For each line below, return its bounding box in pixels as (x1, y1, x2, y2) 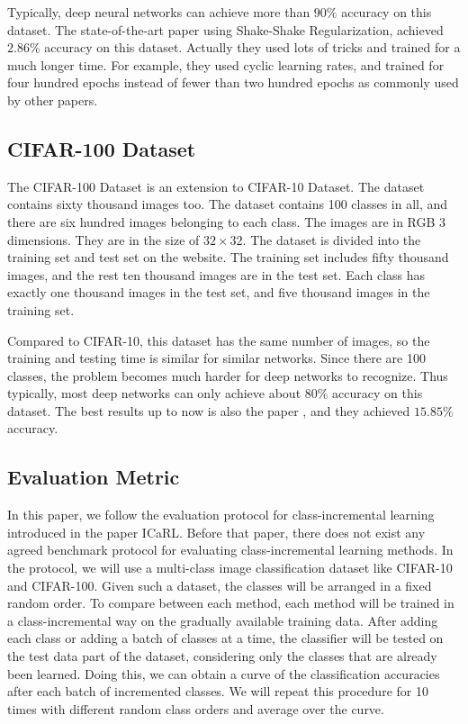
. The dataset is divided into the (242, 230, 421, 249)
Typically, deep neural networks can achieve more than (7, 3, 310, 21)
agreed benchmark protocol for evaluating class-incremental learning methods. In (7, 540, 454, 559)
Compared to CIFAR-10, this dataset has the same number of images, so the (7, 330, 430, 349)
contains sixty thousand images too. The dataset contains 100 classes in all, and (7, 195, 448, 213)
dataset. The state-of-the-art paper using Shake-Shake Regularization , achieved (7, 20, 444, 39)
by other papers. (7, 90, 98, 109)
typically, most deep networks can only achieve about (7, 384, 301, 403)
